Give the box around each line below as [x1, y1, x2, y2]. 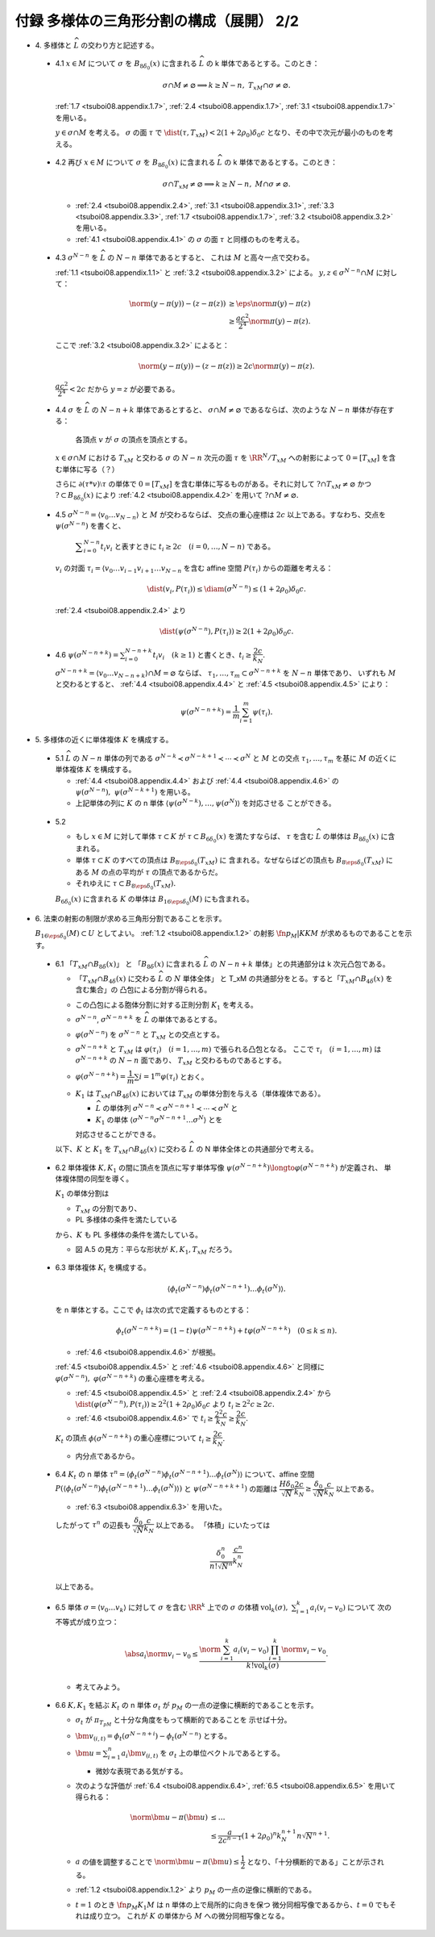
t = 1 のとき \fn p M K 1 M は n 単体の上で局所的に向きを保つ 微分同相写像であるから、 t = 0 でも [75, 1900, 390, 1911]
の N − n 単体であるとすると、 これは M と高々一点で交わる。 [107, 253, 314, 262]
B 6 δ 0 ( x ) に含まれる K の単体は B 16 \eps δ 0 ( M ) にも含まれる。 [55, 894, 254, 907]
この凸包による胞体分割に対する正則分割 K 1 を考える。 [75, 1000, 258, 1012]
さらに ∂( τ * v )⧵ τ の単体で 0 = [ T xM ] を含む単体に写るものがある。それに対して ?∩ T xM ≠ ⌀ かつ [55, 479, 372, 491]
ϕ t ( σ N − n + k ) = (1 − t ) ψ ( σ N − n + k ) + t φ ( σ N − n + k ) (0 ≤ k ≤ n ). [115, 1325, 338, 1338]
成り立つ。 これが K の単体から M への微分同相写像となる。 [89, 1911, 289, 1921]
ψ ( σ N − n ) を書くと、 [55, 520, 126, 531]
